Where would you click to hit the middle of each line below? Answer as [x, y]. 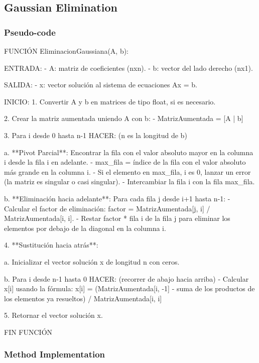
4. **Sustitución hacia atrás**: [51, 245]
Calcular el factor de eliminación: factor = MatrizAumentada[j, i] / [107, 208]
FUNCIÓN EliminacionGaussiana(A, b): [67, 51]
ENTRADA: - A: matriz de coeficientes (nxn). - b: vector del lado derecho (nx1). [128, 68]
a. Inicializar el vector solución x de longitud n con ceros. [92, 261]
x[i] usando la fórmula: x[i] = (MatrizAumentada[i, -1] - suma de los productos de [129, 288]
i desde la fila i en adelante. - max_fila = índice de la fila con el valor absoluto [125, 162]
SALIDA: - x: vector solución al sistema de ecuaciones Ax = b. [101, 85]
